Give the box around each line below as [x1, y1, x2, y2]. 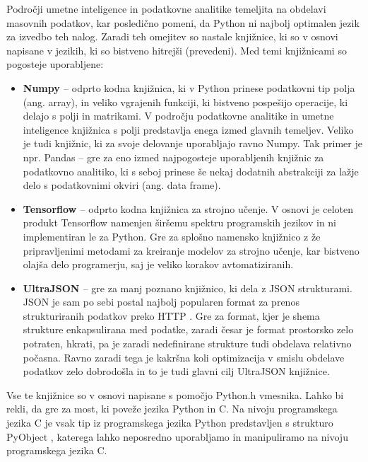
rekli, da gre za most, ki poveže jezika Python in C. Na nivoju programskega [6, 401, 338, 416]
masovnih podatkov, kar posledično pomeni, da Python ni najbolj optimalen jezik [6, 15, 360, 30]
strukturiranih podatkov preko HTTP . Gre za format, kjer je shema [23, 308, 320, 323]
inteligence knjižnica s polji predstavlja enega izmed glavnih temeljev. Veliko [23, 122, 354, 137]
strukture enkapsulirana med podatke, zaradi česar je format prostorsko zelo [23, 322, 354, 337]
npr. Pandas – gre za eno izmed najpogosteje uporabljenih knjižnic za [23, 149, 324, 164]
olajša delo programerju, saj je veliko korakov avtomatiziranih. [23, 257, 294, 272]
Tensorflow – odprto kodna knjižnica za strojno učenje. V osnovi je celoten [23, 201, 353, 216]
